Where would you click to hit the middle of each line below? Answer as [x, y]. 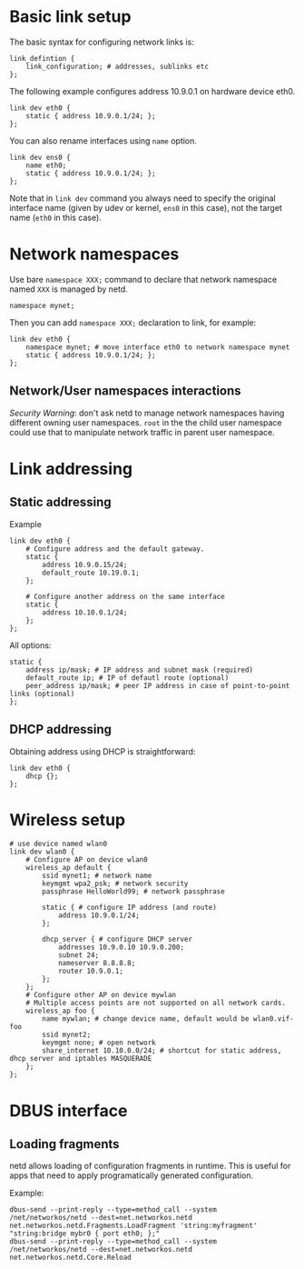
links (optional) [42, 694]
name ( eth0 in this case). [55, 217]
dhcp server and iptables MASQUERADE [81, 1059]
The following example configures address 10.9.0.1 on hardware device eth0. [152, 91]
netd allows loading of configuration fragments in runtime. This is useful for [150, 1166]
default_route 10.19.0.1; [91, 573]
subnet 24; [78, 955]
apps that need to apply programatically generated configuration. [132, 1175]
